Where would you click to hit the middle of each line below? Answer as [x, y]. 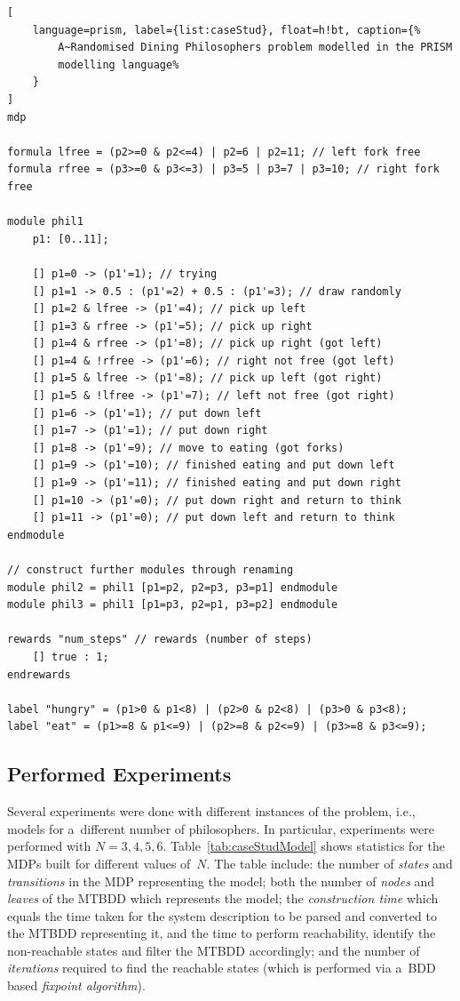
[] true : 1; [71, 657]
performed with [49, 846]
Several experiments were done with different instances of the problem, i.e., [211, 811]
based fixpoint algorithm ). [76, 985]
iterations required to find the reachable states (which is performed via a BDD [222, 968]
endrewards [39, 674]
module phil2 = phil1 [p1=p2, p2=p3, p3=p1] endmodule [173, 587]
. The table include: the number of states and [329, 863]
